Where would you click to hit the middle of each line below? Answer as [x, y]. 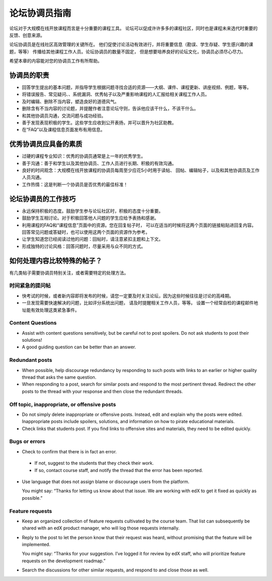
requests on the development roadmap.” [64, 561]
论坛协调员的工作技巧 [42, 199]
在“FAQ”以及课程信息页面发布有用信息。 [63, 130]
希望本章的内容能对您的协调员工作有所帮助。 [56, 61]
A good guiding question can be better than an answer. [79, 347]
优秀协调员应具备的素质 [46, 144]
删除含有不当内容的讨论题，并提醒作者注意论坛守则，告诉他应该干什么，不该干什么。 [110, 109]
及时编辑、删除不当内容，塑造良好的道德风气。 [71, 101]
